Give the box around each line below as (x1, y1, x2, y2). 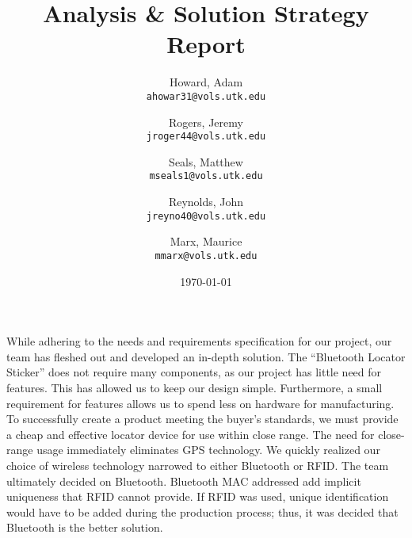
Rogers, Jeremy (169, 113, 243, 130)
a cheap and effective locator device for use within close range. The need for (6, 425, 375, 442)
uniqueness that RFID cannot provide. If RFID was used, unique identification (6, 488, 389, 505)
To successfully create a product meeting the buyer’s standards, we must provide (6, 410, 399, 427)
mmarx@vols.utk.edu (154, 250, 257, 261)
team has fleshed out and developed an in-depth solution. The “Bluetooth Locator (6, 348, 406, 364)
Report (166, 28, 246, 60)
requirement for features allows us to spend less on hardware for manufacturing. (6, 395, 395, 411)
